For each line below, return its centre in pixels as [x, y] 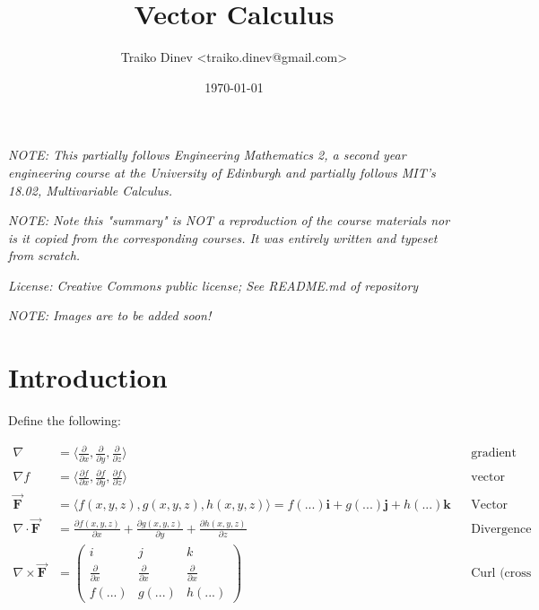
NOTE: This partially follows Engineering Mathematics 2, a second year [207, 155]
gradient [494, 453]
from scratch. [44, 255]
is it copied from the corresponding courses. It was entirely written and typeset [223, 237]
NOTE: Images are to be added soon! [110, 315]
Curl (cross [501, 574]
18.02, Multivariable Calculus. [91, 190]
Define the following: [65, 420]
